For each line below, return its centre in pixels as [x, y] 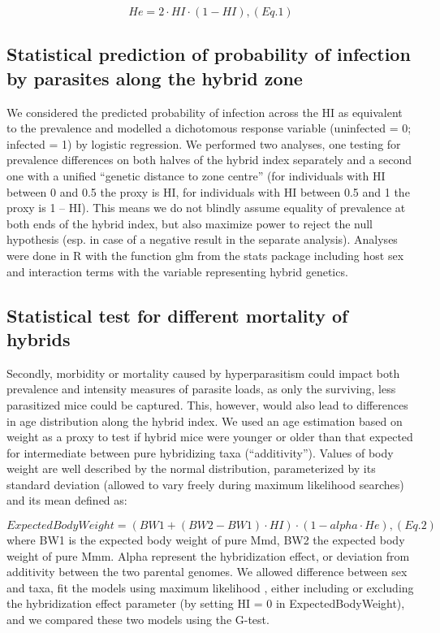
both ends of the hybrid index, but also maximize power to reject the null [190, 223]
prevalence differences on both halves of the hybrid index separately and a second [209, 160]
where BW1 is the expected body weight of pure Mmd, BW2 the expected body [206, 540]
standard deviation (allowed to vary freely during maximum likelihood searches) [205, 484]
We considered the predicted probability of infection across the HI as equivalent [205, 112]
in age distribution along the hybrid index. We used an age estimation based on [205, 421]
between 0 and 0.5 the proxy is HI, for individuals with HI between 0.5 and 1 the [208, 191]
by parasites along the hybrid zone [155, 78]
